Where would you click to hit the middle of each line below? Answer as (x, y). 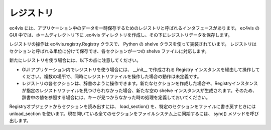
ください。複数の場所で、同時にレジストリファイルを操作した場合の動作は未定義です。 (112, 76)
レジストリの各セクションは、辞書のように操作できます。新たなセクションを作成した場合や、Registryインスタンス (140, 83)
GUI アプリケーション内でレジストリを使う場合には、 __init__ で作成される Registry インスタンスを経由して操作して (141, 69)
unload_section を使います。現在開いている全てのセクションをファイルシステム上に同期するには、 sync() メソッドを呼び (134, 113)
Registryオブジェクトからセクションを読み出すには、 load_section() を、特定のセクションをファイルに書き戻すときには (132, 106)
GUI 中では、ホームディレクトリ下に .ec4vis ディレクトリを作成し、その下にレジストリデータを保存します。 (121, 34)
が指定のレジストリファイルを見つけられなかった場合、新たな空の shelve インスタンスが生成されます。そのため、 (139, 90)
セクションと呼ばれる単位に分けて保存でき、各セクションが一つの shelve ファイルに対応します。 (109, 51)
